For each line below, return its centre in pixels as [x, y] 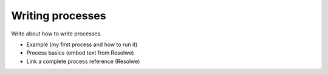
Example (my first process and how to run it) [82, 44]
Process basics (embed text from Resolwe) [80, 53]
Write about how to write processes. [57, 34]
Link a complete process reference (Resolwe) [83, 61]
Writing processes [59, 16]
